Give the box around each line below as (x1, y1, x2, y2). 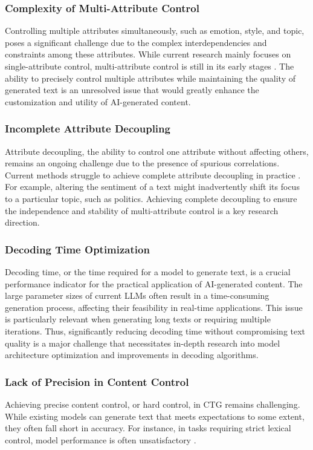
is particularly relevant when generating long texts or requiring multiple (5, 313, 271, 325)
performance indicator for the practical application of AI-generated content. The (5, 277, 303, 290)
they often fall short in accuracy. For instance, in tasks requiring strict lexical (5, 422, 291, 434)
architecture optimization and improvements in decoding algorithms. (5, 348, 259, 361)
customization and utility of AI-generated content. (5, 95, 191, 108)
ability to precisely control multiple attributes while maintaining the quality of (5, 71, 295, 84)
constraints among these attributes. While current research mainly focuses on (5, 48, 291, 60)
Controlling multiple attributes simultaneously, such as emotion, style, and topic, (5, 24, 305, 37)
